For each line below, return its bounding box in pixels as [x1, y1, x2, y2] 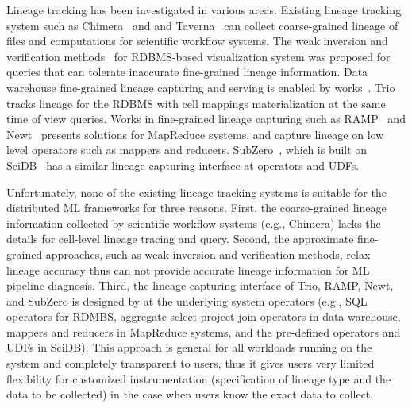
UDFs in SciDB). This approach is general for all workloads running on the [6, 339, 372, 356]
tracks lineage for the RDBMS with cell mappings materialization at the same [6, 94, 386, 111]
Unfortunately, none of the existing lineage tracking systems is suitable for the [6, 183, 387, 200]
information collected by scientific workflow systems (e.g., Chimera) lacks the [6, 214, 381, 231]
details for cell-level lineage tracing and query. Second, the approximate [6, 230, 354, 247]
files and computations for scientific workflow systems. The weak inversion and [6, 33, 388, 49]
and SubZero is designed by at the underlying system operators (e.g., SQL [6, 292, 368, 309]
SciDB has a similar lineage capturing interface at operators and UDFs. [6, 156, 360, 173]
